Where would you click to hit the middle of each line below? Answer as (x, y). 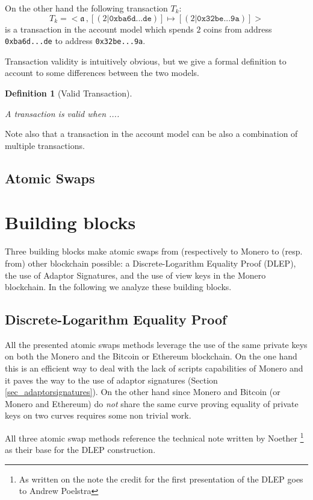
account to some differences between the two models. (102, 73)
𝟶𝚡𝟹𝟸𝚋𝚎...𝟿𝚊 (218, 18)
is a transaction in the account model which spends (99, 29)
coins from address (238, 29)
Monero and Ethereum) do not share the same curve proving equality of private (152, 403)
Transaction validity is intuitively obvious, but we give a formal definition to (146, 61)
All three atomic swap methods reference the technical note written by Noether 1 (154, 437)
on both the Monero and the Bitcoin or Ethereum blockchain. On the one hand (151, 356)
